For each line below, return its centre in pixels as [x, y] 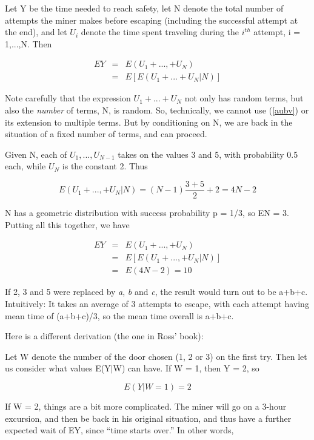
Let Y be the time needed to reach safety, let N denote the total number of [144, 8]
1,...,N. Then [28, 43]
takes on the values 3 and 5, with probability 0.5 [208, 154]
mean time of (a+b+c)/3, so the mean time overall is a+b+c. [119, 315]
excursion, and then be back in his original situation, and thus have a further [148, 418]
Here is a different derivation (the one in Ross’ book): [104, 336]
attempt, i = [277, 32]
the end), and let [36, 32]
